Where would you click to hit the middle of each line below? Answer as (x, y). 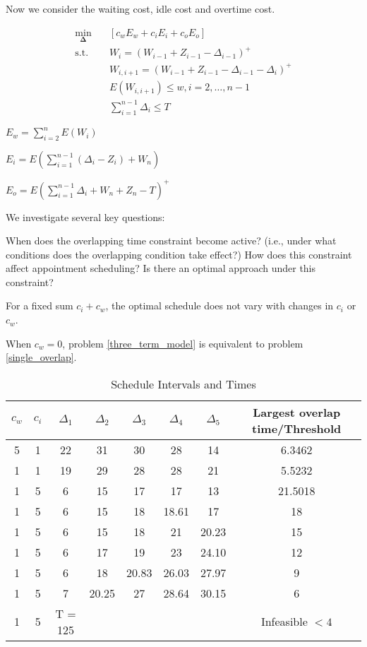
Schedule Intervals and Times (183, 384)
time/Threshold (297, 428)
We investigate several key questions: (85, 216)
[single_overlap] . (41, 357)
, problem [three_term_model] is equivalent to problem (183, 343)
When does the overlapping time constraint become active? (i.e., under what (171, 241)
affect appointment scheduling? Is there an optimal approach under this (161, 268)
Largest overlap (297, 412)
